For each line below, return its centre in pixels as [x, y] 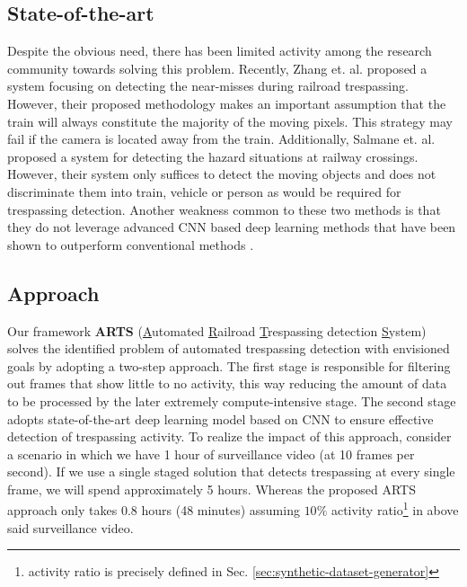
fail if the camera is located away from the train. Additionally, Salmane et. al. [221, 139]
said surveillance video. [70, 527]
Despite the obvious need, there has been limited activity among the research [220, 51]
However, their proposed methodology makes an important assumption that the [227, 103]
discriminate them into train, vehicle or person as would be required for [204, 191]
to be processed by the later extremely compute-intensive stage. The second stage [232, 400]
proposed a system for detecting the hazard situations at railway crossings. [213, 156]
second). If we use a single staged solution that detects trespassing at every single [231, 471]
